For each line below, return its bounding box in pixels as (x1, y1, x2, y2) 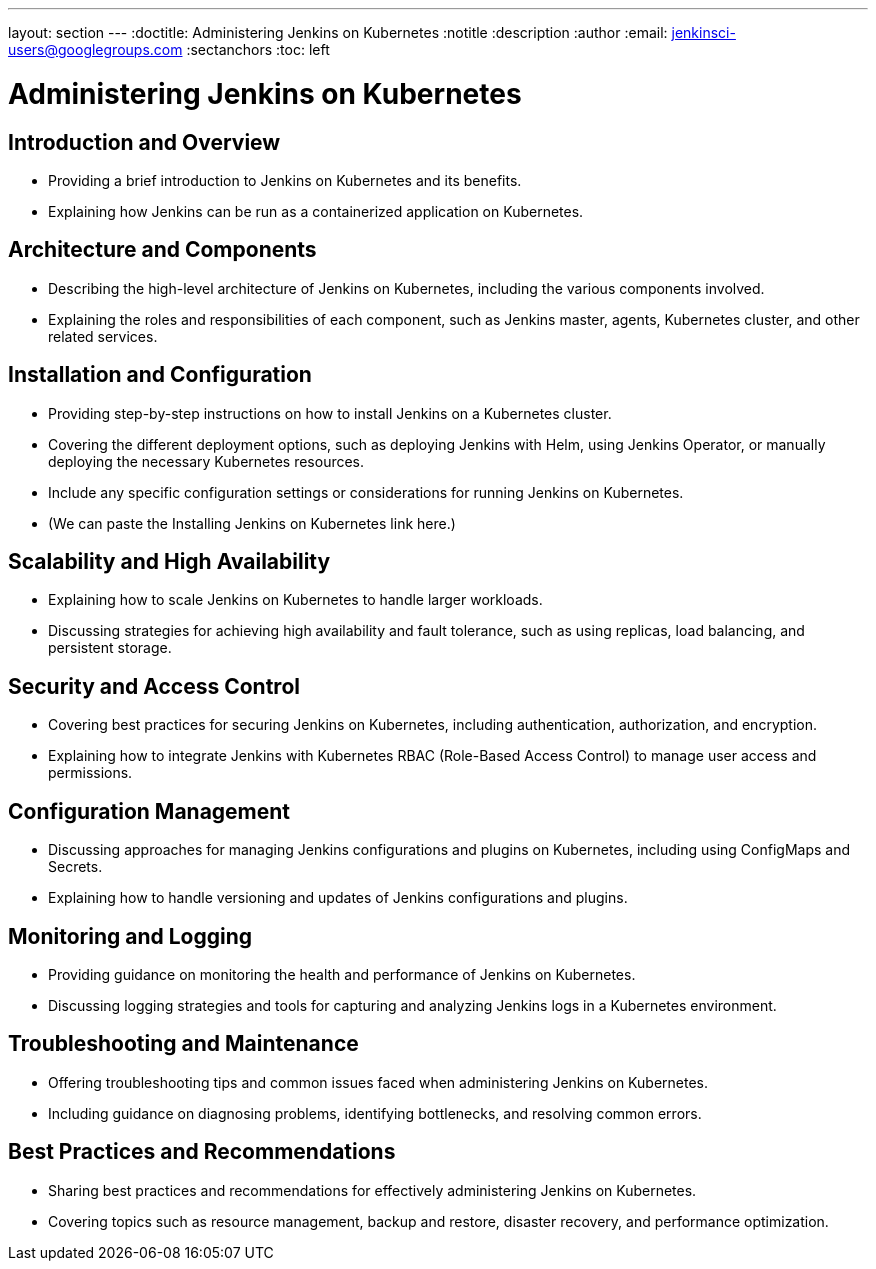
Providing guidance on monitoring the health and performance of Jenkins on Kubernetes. (48, 965, 636, 983)
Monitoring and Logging (8, 923, 253, 949)
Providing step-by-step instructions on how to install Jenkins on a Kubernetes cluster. (48, 404, 612, 422)
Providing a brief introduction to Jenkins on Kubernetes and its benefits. (48, 171, 522, 189)
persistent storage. (48, 639, 172, 657)
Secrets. (48, 858, 103, 876)
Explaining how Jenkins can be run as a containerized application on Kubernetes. (48, 202, 584, 220)
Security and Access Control (8, 673, 300, 699)
